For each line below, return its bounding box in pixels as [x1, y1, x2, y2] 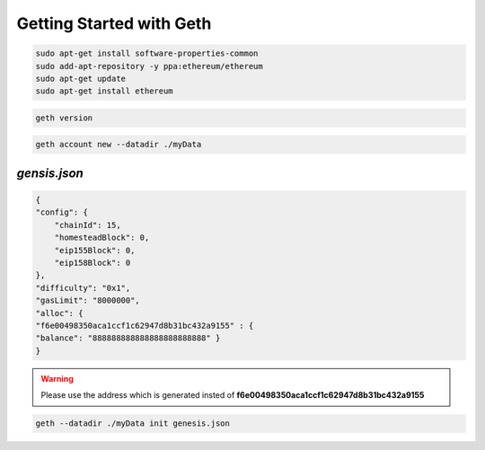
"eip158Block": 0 [54, 258, 131, 269]
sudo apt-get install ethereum [35, 86, 174, 96]
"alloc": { [35, 308, 84, 318]
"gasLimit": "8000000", [35, 296, 141, 305]
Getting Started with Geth [16, 13, 212, 33]
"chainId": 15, [54, 220, 121, 230]
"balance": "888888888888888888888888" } [35, 333, 221, 343]
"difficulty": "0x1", [35, 283, 131, 293]
